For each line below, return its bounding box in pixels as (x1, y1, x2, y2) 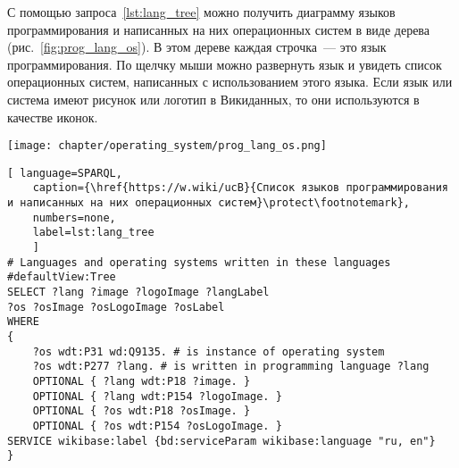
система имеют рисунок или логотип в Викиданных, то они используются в (7, 89, 420, 108)
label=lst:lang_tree (32, 226, 154, 239)
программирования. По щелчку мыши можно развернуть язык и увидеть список (7, 54, 442, 73)
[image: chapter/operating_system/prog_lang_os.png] (7, 139, 327, 153)
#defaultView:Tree (7, 271, 116, 284)
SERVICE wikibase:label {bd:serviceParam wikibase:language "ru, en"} (7, 434, 436, 447)
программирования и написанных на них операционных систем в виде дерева (7, 20, 430, 38)
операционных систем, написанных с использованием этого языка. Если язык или (7, 72, 453, 91)
